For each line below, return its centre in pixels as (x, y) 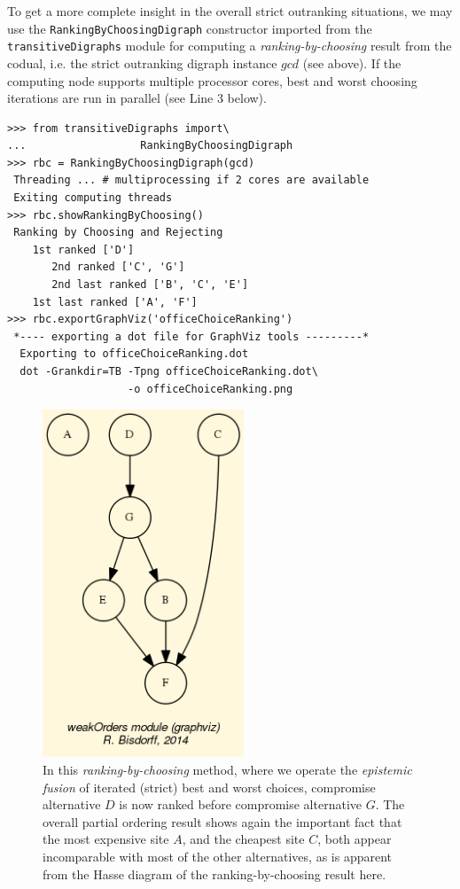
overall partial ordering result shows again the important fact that (222, 821)
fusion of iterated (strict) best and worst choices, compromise (209, 787)
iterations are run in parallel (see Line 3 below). (137, 98)
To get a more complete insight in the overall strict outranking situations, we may (230, 11)
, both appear (355, 839)
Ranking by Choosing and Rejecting (118, 233)
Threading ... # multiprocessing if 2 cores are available (191, 180)
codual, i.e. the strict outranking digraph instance (142, 62)
